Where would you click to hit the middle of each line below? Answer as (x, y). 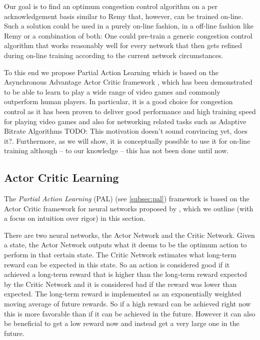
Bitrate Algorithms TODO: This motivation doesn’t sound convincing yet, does (126, 131)
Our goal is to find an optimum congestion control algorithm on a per (111, 6)
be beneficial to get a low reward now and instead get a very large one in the (122, 323)
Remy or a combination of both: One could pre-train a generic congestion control (128, 35)
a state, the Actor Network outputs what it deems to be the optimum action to (125, 245)
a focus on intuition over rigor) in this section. (75, 218)
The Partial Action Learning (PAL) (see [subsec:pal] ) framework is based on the (127, 199)
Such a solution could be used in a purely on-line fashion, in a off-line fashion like (129, 26)
